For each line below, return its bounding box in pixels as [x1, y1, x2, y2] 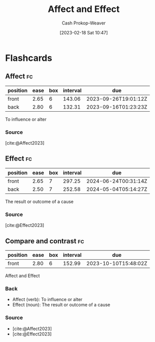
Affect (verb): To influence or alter [12, 297, 83, 303]
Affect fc [5, 72, 33, 81]
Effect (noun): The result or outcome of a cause [12, 302, 111, 308]
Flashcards [5, 52, 52, 63]
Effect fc [5, 155, 32, 163]
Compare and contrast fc [5, 237, 84, 245]
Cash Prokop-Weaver [61, 20, 106, 26]
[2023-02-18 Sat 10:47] [59, 29, 108, 35]
